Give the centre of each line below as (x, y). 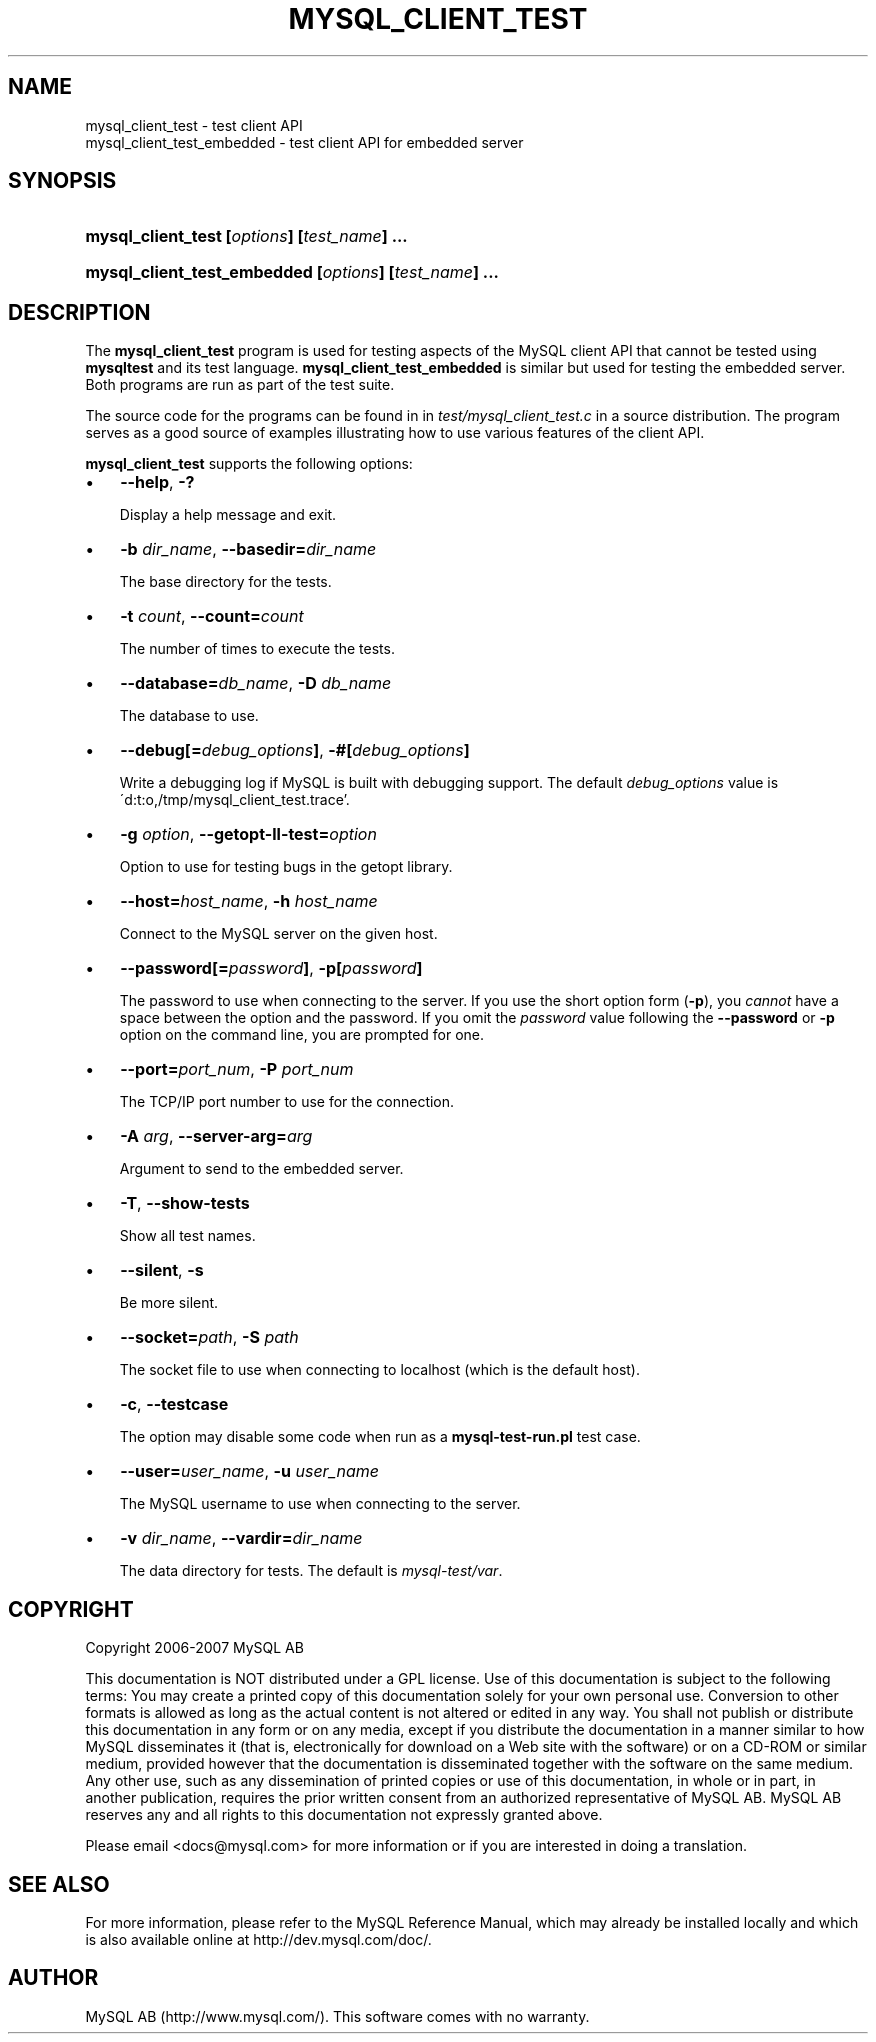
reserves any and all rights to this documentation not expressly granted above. (344, 1815)
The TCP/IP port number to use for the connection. (287, 1102)
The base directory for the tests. (225, 582)
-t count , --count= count (212, 616)
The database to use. (189, 716)
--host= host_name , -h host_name (249, 901)
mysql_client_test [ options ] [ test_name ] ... (246, 236)
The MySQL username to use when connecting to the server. (320, 1504)
